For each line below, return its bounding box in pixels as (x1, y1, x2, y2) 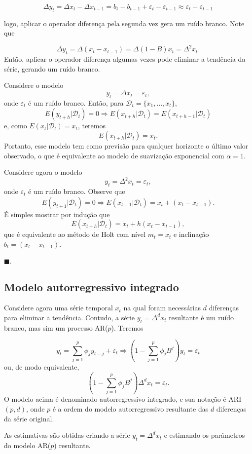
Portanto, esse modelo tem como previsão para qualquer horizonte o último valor (4, 141, 249, 151)
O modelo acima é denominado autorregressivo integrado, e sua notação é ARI (4, 394, 242, 404)
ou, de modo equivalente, (4, 362, 79, 372)
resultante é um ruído (169, 312, 234, 322)
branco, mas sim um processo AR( (4, 322, 108, 333)
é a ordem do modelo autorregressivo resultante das (52, 403, 209, 414)
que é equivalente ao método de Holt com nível (4, 229, 145, 239)
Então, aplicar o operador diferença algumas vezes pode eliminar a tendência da (4, 54, 246, 64)
